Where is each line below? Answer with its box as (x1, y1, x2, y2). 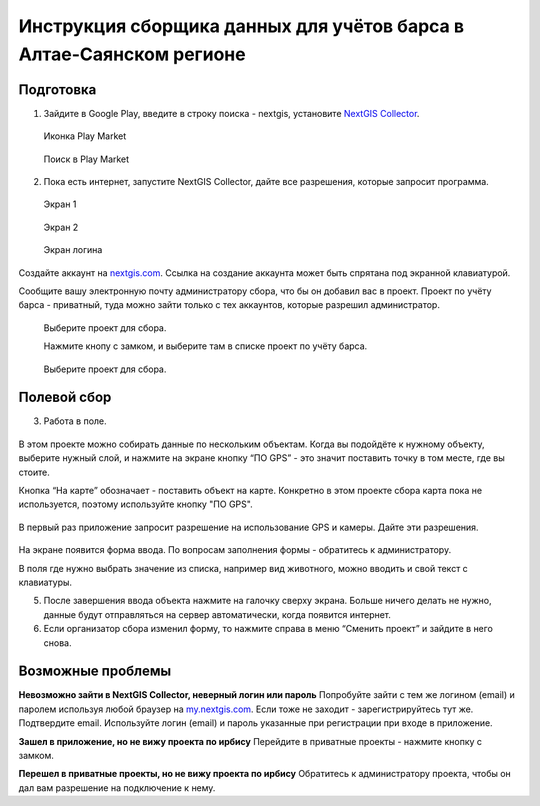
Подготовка (18, 81, 97, 98)
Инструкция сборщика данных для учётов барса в (18, 15, 465, 37)
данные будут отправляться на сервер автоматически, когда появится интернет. (43, 608, 392, 620)
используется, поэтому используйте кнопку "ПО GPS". (18, 498, 254, 510)
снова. (43, 636, 72, 649)
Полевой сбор (18, 389, 112, 406)
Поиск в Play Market (43, 153, 130, 165)
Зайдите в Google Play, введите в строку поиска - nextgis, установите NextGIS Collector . (43, 107, 420, 119)
